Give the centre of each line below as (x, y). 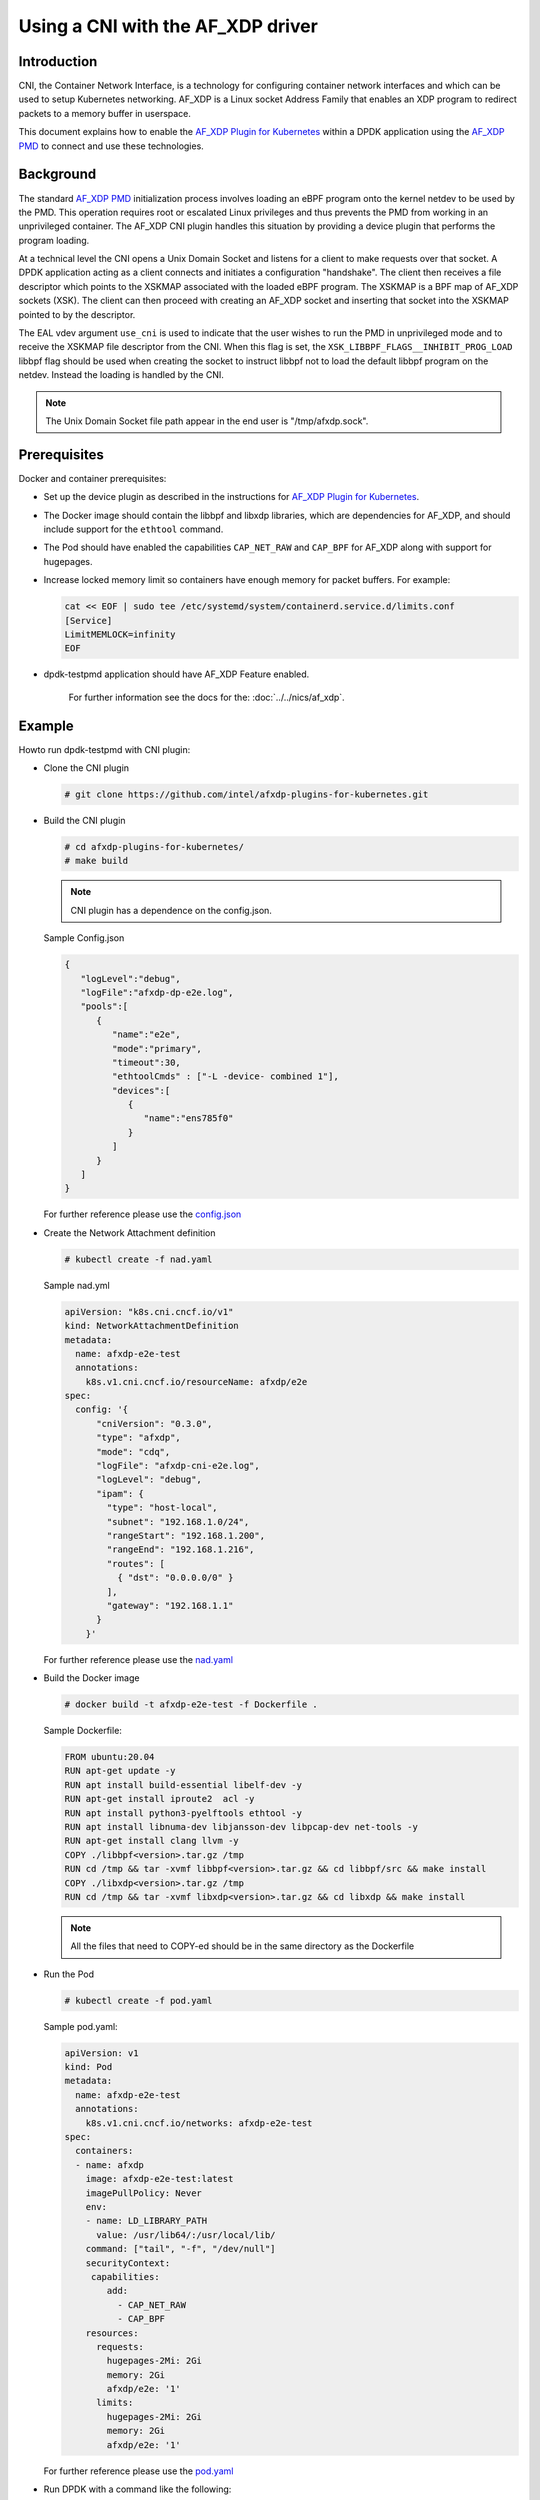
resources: (112, 2333)
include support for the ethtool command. (133, 529)
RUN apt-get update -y (120, 1771)
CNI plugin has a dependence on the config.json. (171, 910)
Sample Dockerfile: (82, 1731)
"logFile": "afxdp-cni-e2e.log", (178, 1466)
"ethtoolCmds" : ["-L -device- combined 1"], (225, 1076)
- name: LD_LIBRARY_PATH (146, 2221)
